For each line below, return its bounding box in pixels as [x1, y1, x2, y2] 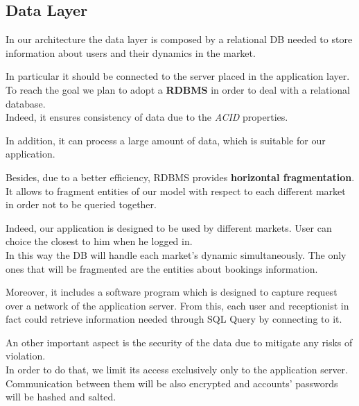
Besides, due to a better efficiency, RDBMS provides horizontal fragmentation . [6, 169, 355, 184]
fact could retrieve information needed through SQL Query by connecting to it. [6, 312, 342, 326]
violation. [6, 348, 46, 363]
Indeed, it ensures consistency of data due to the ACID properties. [6, 110, 288, 124]
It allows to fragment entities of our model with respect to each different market [6, 183, 346, 198]
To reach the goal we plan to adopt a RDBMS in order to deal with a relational [6, 82, 350, 96]
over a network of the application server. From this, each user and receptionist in [6, 298, 349, 312]
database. [6, 96, 46, 110]
